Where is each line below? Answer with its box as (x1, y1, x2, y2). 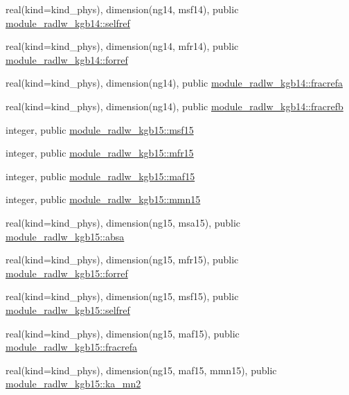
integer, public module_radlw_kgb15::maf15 (6, 168, 195, 183)
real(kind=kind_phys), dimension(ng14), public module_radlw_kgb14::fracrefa (6, 76, 343, 90)
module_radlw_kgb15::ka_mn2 (6, 376, 141, 391)
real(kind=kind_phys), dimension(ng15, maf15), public (6, 326, 240, 340)
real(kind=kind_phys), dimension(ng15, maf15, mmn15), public (6, 362, 277, 377)
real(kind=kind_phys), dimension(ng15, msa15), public (6, 215, 241, 229)
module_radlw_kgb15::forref (6, 265, 128, 280)
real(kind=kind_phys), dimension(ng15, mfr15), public (6, 252, 239, 267)
